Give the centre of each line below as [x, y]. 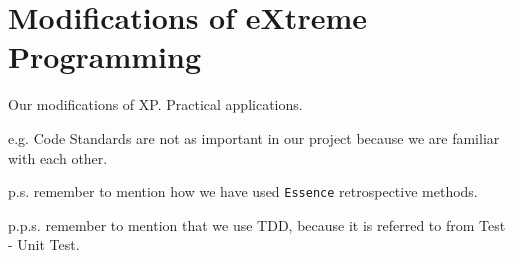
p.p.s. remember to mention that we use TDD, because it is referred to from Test [257, 224]
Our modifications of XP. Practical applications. [155, 104]
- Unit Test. [44, 244]
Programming [104, 56]
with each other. [58, 157]
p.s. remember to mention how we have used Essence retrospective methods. [243, 191]
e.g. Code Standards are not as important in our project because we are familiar [254, 137]
